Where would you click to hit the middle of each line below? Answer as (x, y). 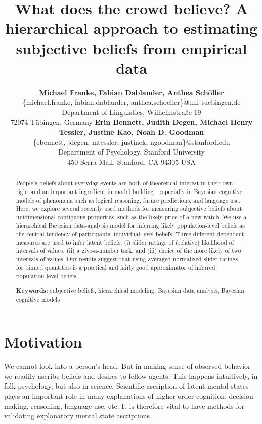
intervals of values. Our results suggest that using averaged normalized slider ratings (127, 259)
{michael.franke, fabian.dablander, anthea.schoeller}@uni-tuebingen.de (132, 102)
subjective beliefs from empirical (132, 48)
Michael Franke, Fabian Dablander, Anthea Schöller (132, 92)
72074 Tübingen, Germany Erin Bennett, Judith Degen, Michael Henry (132, 122)
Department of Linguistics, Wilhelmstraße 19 (132, 112)
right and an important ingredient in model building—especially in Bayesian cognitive (129, 191)
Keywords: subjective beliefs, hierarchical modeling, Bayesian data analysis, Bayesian (130, 291)
